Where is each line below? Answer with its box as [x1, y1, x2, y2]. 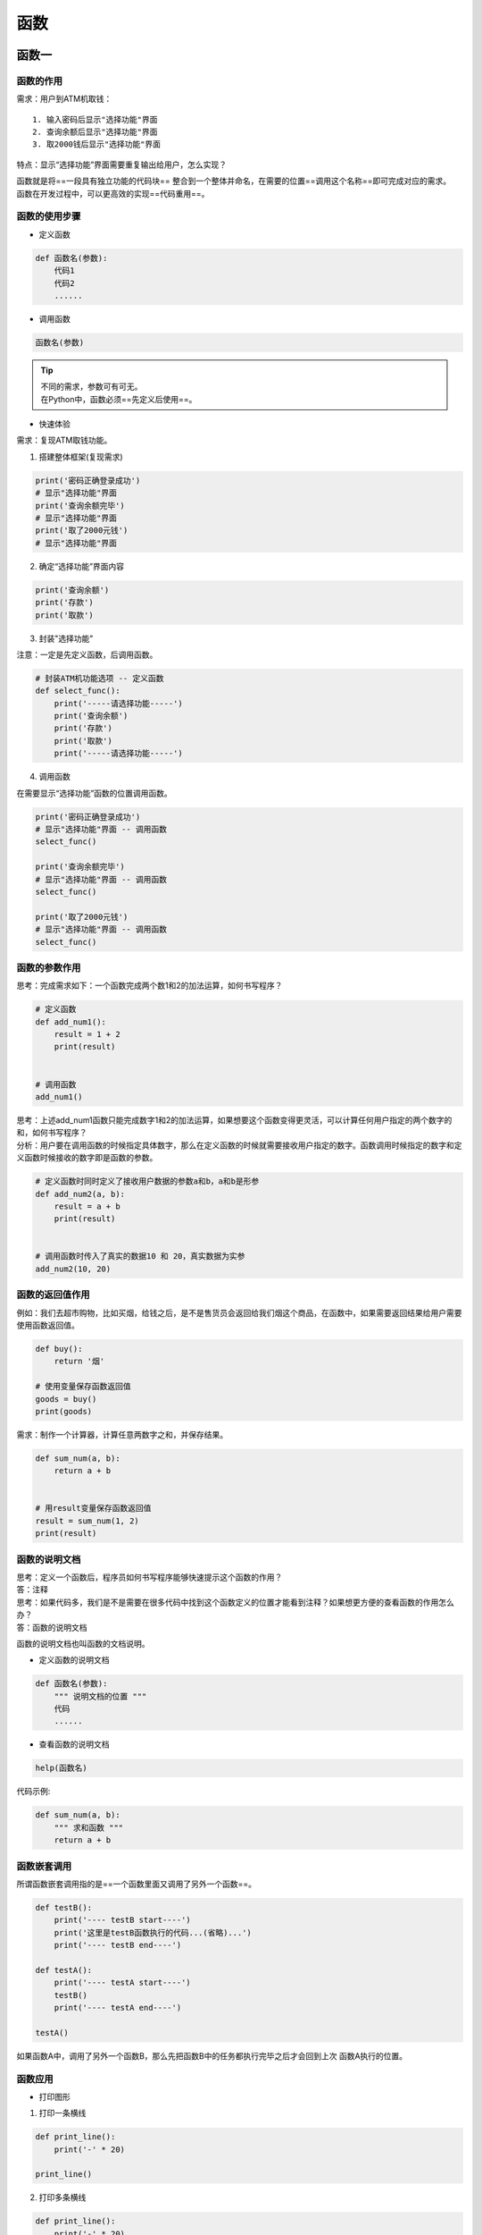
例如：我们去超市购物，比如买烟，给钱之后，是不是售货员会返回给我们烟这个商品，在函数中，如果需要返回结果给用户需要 [16, 1307, 462, 1318]
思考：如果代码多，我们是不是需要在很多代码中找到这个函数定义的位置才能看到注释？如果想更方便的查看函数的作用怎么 [16, 1597, 454, 1607]
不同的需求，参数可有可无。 [40, 381, 143, 392]
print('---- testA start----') [54, 1978, 191, 1988]
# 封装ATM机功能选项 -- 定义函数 [35, 673, 164, 683]
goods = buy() [35, 1394, 97, 1404]
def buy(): [35, 1344, 83, 1354]
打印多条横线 [38, 2192, 87, 2203]
